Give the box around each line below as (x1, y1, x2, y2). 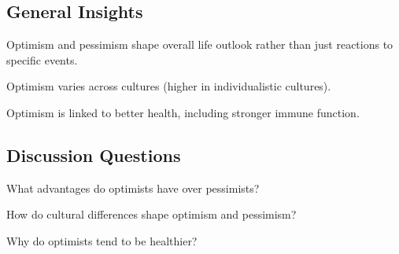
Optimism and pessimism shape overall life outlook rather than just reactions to (6, 36, 393, 53)
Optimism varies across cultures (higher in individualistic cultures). (6, 78, 331, 94)
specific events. (6, 51, 78, 68)
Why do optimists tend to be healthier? (6, 232, 198, 248)
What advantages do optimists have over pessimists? (6, 179, 260, 196)
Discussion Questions (6, 142, 181, 167)
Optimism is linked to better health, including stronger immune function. (6, 104, 360, 120)
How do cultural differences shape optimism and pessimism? (6, 206, 297, 223)
